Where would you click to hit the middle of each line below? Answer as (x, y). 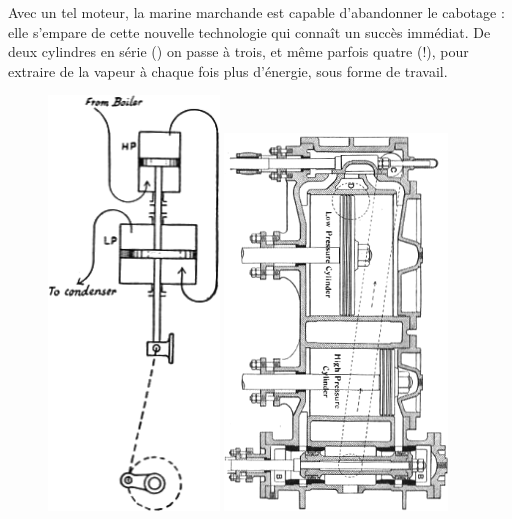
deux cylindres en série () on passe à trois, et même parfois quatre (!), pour (238, 51)
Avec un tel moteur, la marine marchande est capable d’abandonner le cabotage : (256, 12)
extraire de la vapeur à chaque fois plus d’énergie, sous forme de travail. (228, 70)
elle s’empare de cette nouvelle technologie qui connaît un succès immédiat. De (249, 31)
